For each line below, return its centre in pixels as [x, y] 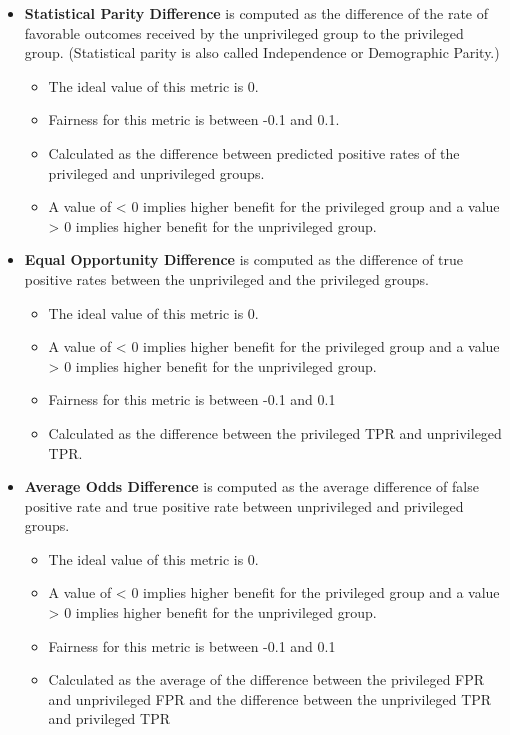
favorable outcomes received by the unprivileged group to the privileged [244, 32]
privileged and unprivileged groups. [156, 172]
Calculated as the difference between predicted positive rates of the [254, 152]
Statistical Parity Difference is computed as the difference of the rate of [256, 13]
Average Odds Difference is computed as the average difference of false [251, 486]
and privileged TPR [109, 718]
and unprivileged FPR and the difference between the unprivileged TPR [270, 698]
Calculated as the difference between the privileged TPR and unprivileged [275, 432]
